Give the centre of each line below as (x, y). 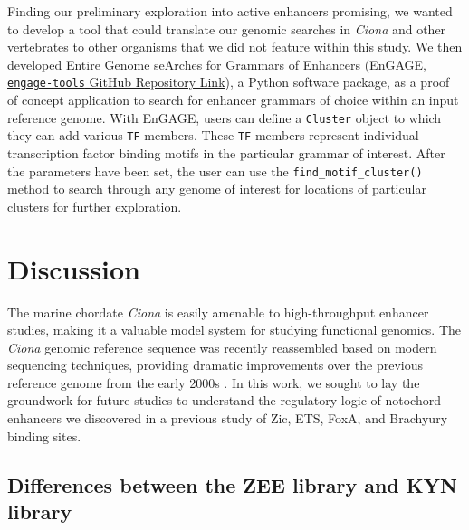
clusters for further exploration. (95, 206)
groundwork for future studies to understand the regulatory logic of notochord (224, 400)
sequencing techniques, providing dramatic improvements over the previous (215, 365)
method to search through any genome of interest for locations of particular (217, 189)
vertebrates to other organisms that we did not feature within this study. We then (235, 47)
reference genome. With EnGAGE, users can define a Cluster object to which (225, 117)
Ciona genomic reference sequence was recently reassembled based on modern (222, 347)
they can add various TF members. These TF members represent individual (213, 135)
